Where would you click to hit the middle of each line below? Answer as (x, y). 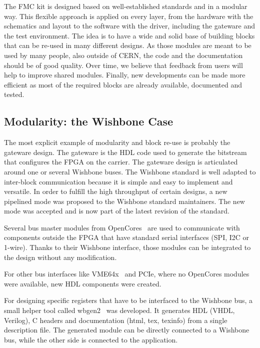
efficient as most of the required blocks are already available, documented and (123, 84)
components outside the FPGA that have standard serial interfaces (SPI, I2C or (127, 237)
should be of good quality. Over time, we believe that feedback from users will (123, 65)
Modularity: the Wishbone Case (89, 121)
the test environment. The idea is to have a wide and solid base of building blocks (129, 35)
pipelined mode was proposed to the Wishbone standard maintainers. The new (124, 201)
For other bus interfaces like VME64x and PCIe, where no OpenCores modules (127, 274)
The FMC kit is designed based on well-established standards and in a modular (126, 6)
